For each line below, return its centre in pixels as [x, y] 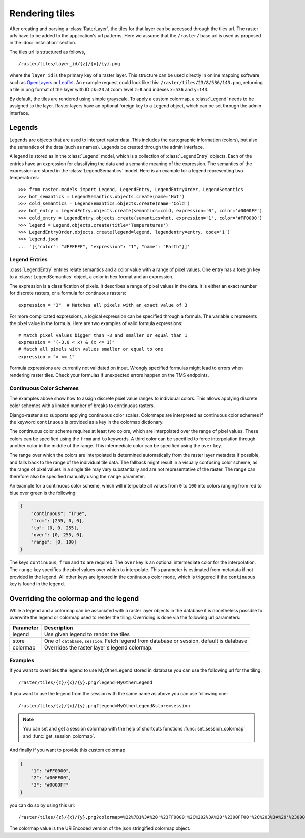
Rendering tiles [42, 13]
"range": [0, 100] [54, 542]
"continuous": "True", [59, 513]
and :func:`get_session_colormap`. [59, 736]
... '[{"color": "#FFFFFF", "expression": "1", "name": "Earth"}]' [104, 246]
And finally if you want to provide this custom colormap [67, 750]
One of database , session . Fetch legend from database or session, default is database [146, 641]
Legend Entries [28, 259]
